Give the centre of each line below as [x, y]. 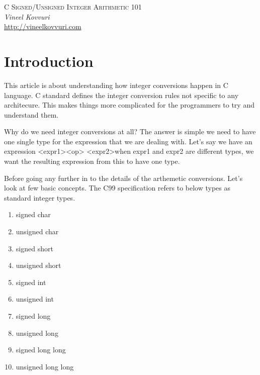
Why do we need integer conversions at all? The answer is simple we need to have [130, 131]
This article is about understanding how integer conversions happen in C [116, 85]
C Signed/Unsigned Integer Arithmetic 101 [73, 7]
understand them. [31, 114]
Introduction [49, 61]
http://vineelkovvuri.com [43, 26]
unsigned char [37, 231]
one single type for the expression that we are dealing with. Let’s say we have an [128, 141]
